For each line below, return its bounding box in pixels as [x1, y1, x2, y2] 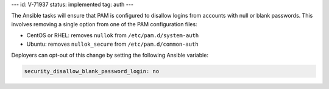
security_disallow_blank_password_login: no [24, 68, 160, 74]
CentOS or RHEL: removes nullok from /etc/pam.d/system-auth [26, 32, 199, 39]
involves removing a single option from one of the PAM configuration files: [11, 20, 197, 27]
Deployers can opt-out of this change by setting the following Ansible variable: [11, 51, 208, 59]
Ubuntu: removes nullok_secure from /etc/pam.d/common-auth [26, 40, 199, 48]
